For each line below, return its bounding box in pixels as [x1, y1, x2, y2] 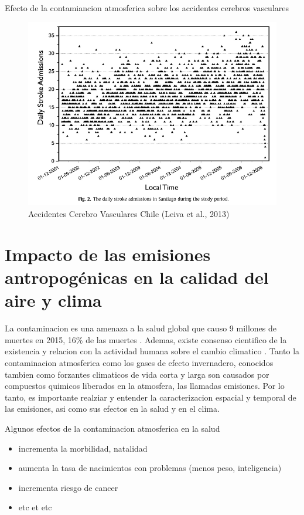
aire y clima [5, 288, 102, 312]
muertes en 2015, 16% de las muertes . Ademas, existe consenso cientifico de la [5, 333, 287, 345]
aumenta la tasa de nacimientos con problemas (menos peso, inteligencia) [18, 462, 282, 474]
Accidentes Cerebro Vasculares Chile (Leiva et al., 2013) [28, 208, 230, 220]
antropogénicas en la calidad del [5, 265, 269, 289]
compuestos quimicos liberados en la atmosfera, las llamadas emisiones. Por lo [5, 380, 285, 392]
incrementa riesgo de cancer [18, 481, 118, 493]
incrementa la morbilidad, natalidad [18, 442, 148, 454]
